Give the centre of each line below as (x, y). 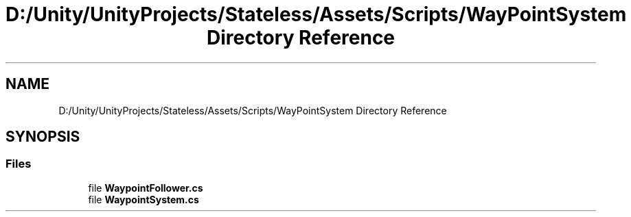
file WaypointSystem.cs (144, 199)
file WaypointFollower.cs (146, 188)
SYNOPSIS (43, 137)
